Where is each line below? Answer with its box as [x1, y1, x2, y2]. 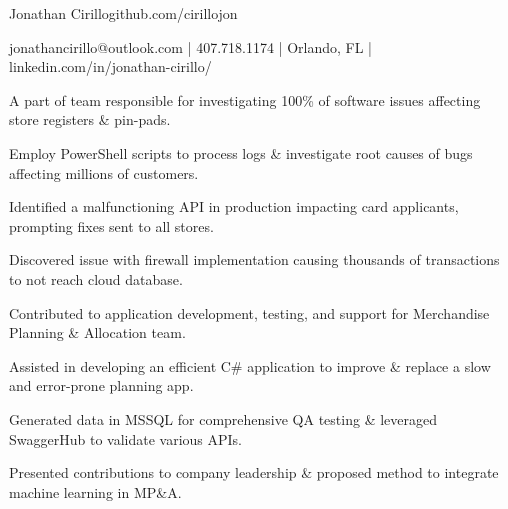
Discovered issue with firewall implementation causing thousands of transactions [9, 249, 500, 270]
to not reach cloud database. [9, 268, 183, 289]
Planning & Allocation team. [9, 322, 186, 343]
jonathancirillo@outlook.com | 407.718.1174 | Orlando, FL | [9, 36, 372, 57]
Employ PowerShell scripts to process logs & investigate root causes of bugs [9, 142, 473, 163]
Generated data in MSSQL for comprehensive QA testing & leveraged [9, 408, 437, 429]
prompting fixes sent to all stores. [9, 215, 214, 236]
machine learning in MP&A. [9, 481, 182, 502]
